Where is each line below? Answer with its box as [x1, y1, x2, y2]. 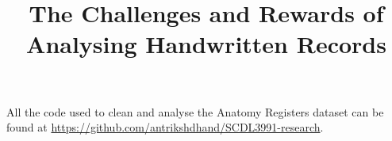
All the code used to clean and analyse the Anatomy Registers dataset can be [6, 103, 384, 120]
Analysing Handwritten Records [26, 28, 386, 60]
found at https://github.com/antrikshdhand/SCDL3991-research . [6, 119, 324, 135]
